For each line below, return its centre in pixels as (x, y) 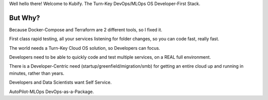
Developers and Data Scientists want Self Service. (60, 83)
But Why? (25, 18)
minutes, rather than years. (37, 73)
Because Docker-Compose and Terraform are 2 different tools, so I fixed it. (86, 29)
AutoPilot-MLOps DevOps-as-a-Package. (52, 92)
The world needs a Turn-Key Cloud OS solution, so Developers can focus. (85, 48)
